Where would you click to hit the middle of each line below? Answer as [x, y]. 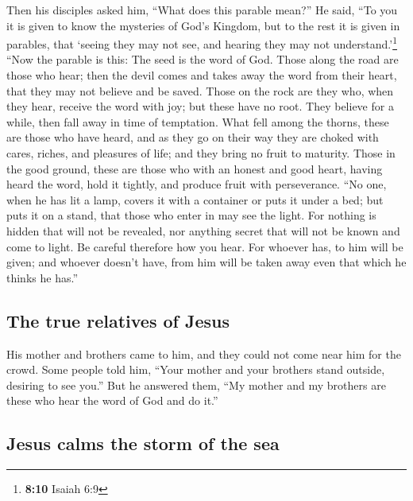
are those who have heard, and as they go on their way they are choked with [193, 137]
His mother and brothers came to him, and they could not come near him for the [204, 353]
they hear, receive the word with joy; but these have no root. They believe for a [200, 106]
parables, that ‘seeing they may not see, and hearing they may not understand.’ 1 [202, 43]
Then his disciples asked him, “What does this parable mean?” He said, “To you [202, 10]
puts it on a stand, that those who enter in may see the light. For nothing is [191, 215]
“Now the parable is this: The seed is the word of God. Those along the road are [203, 59]
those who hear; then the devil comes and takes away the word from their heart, [202, 75]
